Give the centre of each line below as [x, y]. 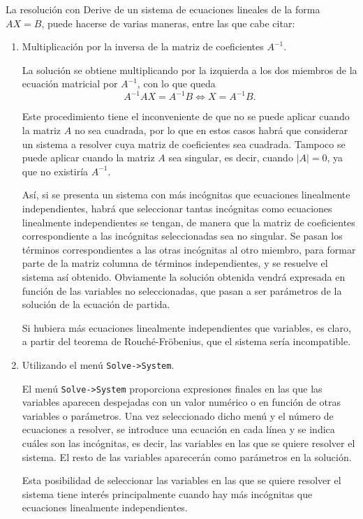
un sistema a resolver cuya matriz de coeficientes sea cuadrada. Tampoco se [184, 144]
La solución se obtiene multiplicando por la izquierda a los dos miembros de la [190, 70]
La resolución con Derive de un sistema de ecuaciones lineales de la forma [163, 9]
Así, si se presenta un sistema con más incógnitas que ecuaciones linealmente [186, 195]
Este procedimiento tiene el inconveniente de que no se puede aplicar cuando [186, 116]
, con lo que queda [176, 83]
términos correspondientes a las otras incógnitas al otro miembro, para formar [189, 249]
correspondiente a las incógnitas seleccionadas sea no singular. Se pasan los [182, 236]
